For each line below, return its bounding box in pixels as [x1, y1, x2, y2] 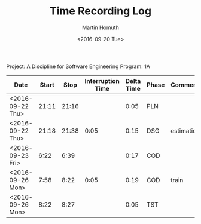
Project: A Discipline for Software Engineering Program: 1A [6, 63, 151, 70]
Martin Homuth [81, 24, 120, 31]
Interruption [84, 76, 120, 85]
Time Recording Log [50, 4, 151, 18]
